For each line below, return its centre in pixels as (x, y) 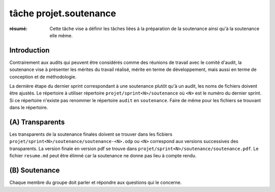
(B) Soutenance (35, 170)
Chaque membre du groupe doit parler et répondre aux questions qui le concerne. (95, 183)
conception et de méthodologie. (43, 77)
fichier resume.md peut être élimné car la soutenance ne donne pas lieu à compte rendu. (103, 156)
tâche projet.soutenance (63, 13)
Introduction (30, 50)
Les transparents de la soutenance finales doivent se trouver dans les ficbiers (91, 134)
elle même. (61, 35)
